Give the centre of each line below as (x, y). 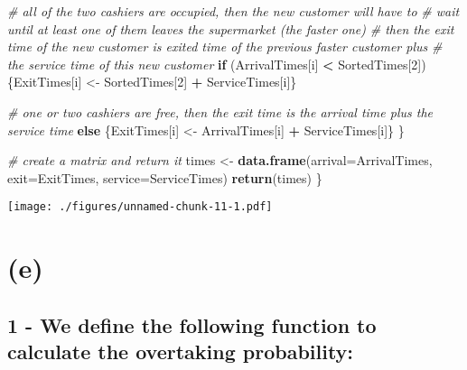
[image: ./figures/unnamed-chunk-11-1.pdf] (140, 207)
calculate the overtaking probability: (181, 351)
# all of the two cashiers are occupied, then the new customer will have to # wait (233, 11)
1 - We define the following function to (192, 324)
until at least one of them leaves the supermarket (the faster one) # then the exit (231, 28)
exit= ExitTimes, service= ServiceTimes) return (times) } (165, 177)
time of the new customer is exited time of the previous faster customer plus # (225, 46)
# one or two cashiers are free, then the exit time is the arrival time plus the (220, 111)
